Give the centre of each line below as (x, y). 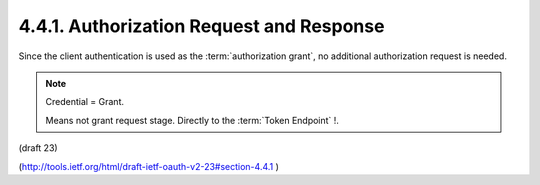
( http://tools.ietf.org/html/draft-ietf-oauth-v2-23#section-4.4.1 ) (149, 166)
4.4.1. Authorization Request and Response (201, 26)
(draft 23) (38, 148)
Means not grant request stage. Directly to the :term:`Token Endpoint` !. (192, 120)
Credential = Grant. (85, 102)
